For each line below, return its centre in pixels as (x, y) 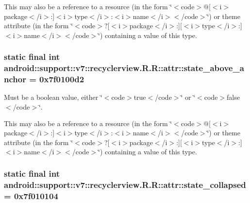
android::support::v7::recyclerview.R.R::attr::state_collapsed (125, 184)
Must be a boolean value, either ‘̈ (53, 97)
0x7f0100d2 (62, 79)
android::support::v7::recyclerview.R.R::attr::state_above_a (124, 68)
